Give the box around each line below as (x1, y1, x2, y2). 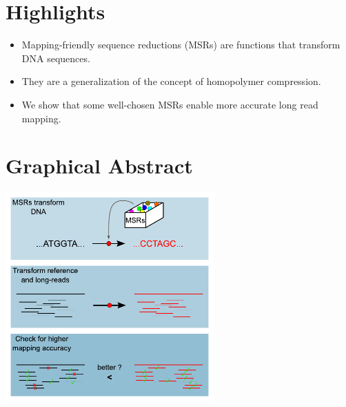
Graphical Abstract (6, 151, 193, 180)
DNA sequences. (21, 50, 90, 65)
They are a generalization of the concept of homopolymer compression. (21, 74, 321, 88)
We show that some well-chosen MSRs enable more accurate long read (21, 97, 318, 111)
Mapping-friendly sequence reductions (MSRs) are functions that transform (21, 37, 340, 52)
